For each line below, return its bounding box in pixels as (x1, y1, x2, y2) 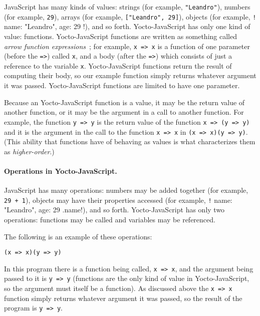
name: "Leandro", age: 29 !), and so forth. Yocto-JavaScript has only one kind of (4, 21, 250, 32)
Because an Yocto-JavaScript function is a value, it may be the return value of (4, 97, 245, 107)
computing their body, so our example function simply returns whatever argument (4, 70, 256, 81)
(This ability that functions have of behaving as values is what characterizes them (4, 136, 255, 147)
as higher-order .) (4, 146, 55, 156)
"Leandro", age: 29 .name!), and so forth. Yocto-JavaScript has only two (4, 204, 225, 215)
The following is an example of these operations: (4, 231, 152, 241)
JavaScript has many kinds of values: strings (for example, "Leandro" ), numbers (4, 2, 250, 12)
